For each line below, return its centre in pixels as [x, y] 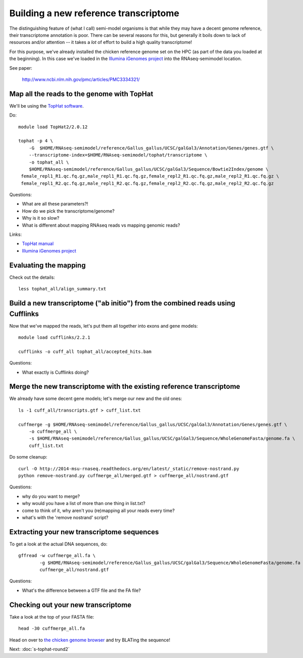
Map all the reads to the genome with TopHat [81, 94]
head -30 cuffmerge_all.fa [52, 628]
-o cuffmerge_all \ [53, 432]
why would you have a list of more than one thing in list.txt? [84, 503]
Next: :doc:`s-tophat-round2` [40, 649]
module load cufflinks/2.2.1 [54, 338]
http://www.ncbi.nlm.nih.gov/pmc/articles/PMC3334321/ [81, 79]
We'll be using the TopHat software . [46, 106]
